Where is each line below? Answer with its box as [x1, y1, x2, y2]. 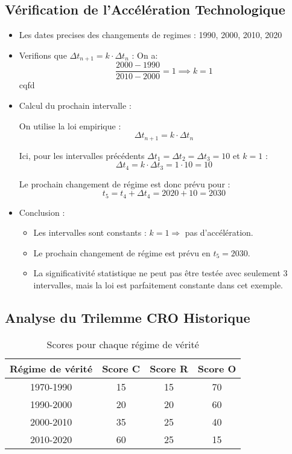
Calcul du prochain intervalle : [19, 99, 132, 111]
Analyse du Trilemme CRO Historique [5, 308, 250, 326]
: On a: [132, 48, 158, 61]
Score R [150, 361, 188, 375]
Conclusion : [19, 206, 65, 218]
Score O [197, 361, 236, 375]
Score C [102, 361, 141, 375]
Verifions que [19, 48, 67, 61]
